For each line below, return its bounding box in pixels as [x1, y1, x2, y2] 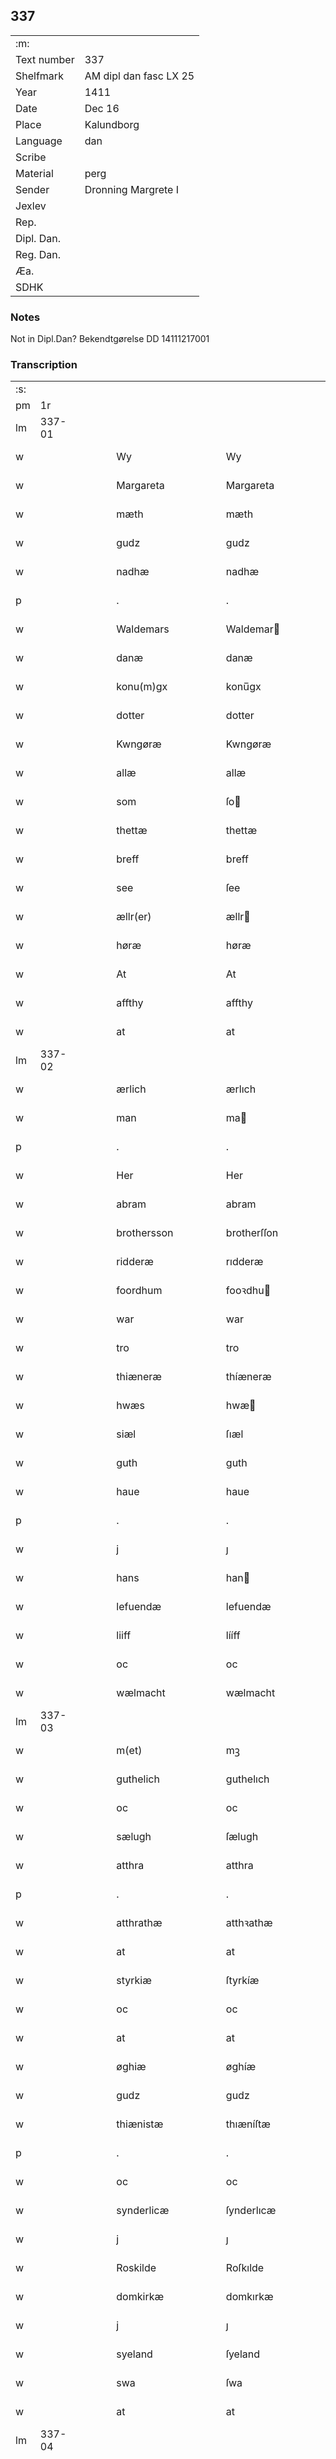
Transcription [10, 358, 78, 372]
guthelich [116, 1772, 160, 1786]
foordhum [116, 1284, 163, 1298]
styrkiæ [116, 1974, 152, 1988]
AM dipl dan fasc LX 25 [84, 69, 195, 83]
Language [15, 134, 63, 148]
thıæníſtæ [225, 2117, 271, 2131]
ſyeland [225, 2347, 261, 2361]
